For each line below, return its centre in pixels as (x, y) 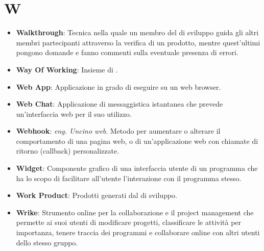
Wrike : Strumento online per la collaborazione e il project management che (135, 212)
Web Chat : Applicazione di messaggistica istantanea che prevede (119, 104)
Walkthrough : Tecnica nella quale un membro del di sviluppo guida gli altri (137, 32)
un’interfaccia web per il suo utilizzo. (74, 114)
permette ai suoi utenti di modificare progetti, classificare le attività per (129, 222)
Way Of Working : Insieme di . (67, 69)
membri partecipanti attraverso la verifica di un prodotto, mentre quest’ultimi (138, 42)
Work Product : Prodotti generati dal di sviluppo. (97, 195)
